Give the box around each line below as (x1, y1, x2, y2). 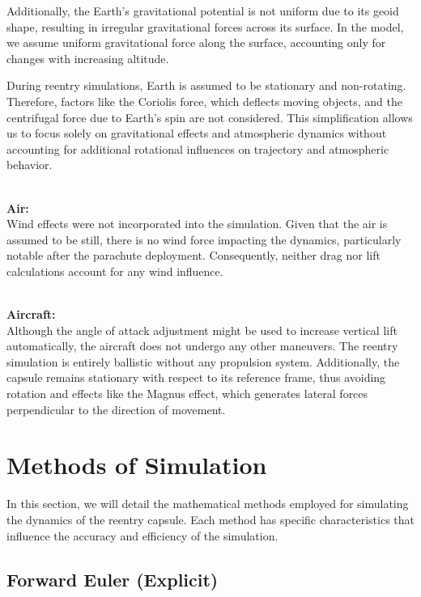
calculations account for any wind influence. (6, 262, 223, 279)
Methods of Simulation (6, 448, 267, 481)
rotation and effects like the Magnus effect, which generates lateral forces (6, 385, 368, 402)
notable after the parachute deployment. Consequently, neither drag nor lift (6, 247, 381, 264)
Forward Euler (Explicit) (6, 566, 219, 591)
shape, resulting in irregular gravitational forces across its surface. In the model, (6, 18, 404, 35)
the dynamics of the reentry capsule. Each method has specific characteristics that (6, 510, 415, 527)
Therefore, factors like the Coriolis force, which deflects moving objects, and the (6, 92, 402, 109)
